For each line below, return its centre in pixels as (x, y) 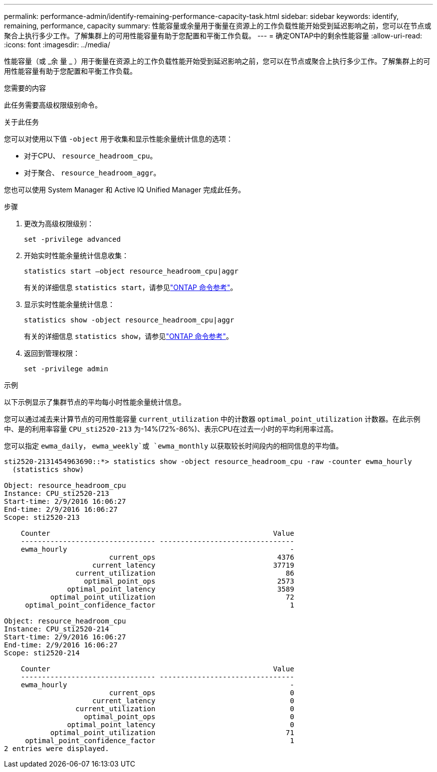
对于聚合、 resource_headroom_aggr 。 (92, 173)
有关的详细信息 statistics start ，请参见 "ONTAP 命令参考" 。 (131, 287)
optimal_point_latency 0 (181, 725)
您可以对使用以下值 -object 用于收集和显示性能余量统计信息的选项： (118, 139)
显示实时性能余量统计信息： (69, 304)
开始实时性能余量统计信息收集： (76, 255)
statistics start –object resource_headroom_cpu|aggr (131, 271)
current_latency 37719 (193, 565)
